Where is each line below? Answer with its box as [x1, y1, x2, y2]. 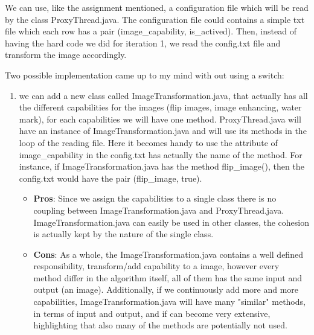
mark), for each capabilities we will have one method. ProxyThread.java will [19, 112, 301, 125]
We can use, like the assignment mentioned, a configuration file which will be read [5, 1, 309, 13]
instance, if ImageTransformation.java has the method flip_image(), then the [19, 160, 304, 173]
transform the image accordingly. [5, 48, 127, 61]
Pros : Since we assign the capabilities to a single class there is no [33, 192, 277, 205]
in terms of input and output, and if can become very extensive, [33, 307, 271, 319]
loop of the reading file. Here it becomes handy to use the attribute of [19, 136, 278, 148]
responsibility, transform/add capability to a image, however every [33, 260, 280, 272]
